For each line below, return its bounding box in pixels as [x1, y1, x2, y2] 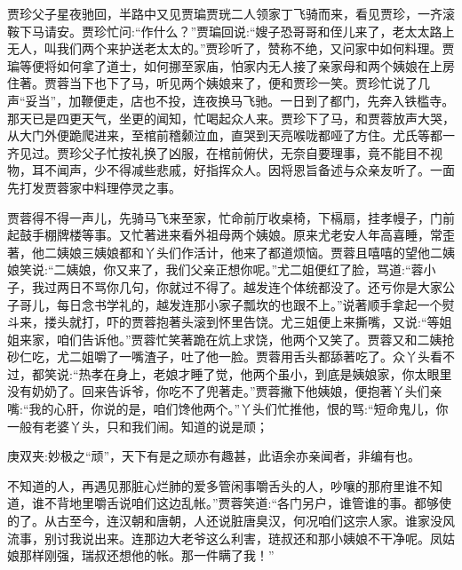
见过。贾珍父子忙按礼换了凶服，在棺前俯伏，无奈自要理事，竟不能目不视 [19, 143, 442, 162]
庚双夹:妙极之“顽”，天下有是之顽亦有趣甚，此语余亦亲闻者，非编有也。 [7, 447, 421, 465]
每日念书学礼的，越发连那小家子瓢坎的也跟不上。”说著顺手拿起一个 [56, 295, 442, 313]
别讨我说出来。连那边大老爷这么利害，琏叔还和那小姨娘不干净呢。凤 [44, 528, 442, 547]
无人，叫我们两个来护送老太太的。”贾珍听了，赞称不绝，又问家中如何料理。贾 [7, 39, 455, 58]
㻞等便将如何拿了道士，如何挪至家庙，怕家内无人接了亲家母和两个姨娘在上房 [7, 56, 455, 75]
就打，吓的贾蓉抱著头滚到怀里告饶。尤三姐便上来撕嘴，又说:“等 [68, 313, 440, 331]
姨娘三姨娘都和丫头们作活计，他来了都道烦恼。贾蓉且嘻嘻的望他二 [56, 242, 442, 261]
